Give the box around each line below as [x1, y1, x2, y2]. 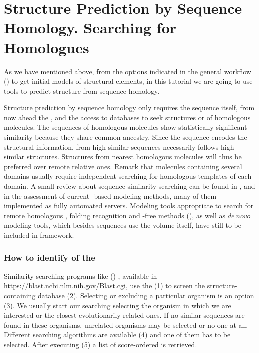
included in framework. [4, 230, 74, 240]
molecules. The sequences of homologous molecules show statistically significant [4, 122, 247, 132]
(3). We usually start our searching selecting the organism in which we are [4, 300, 231, 310]
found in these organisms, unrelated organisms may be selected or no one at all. [4, 319, 248, 330]
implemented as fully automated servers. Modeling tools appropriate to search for [4, 200, 254, 211]
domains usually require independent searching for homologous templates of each [4, 171, 252, 181]
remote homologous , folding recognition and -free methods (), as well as [4, 210, 225, 220]
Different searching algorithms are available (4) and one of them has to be [4, 329, 231, 340]
